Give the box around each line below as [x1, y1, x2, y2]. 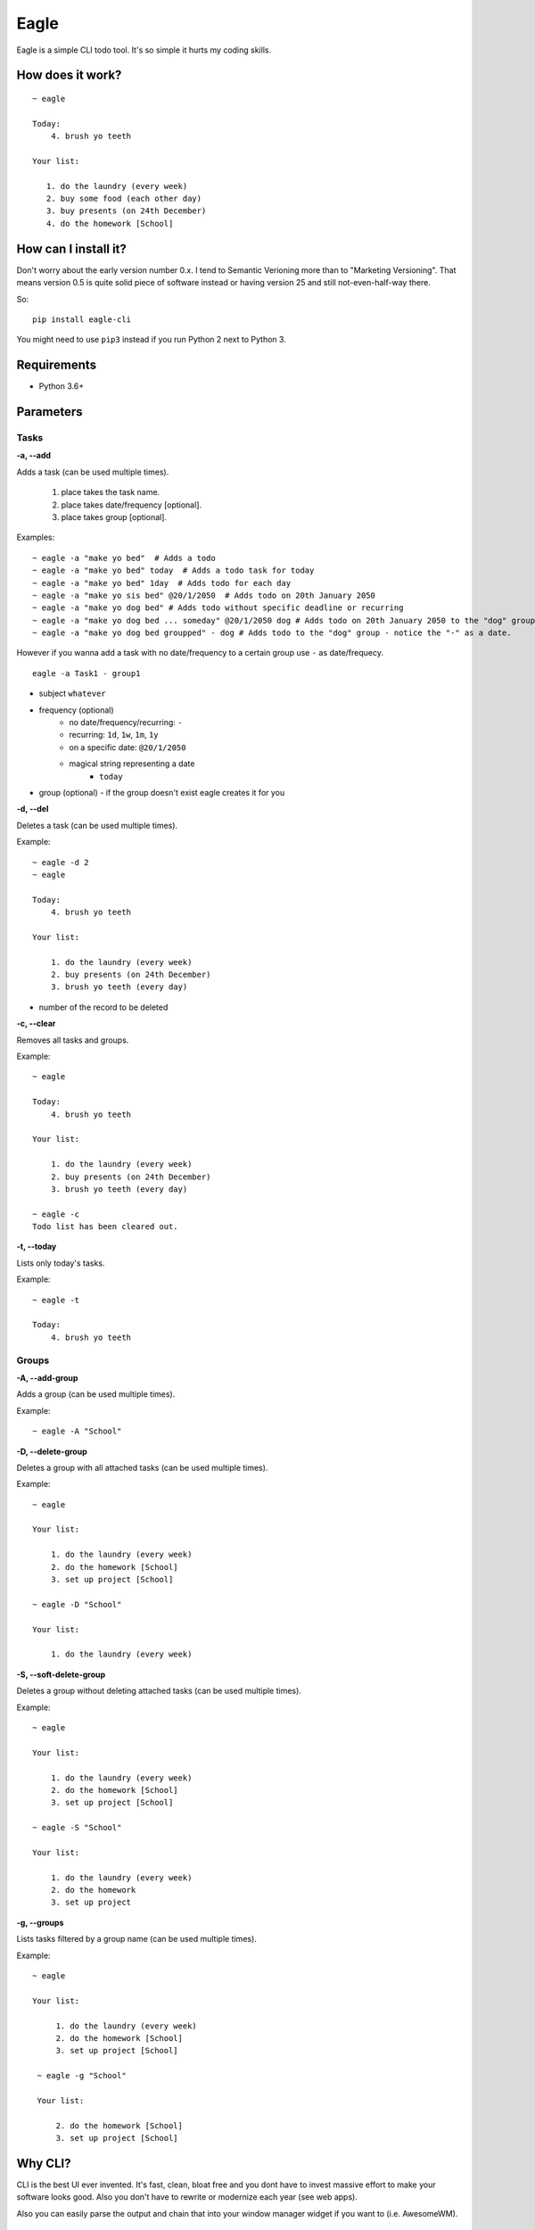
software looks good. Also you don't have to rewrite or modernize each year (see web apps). [16, 2192, 358, 2202]
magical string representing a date [69, 758, 195, 769]
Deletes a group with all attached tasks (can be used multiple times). [16, 1462, 268, 1473]
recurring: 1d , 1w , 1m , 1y [69, 730, 159, 740]
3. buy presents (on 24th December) [45, 206, 207, 216]
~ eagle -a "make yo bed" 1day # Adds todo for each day [32, 578, 292, 588]
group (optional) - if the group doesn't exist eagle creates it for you [38, 787, 285, 797]
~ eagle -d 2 [32, 857, 89, 867]
